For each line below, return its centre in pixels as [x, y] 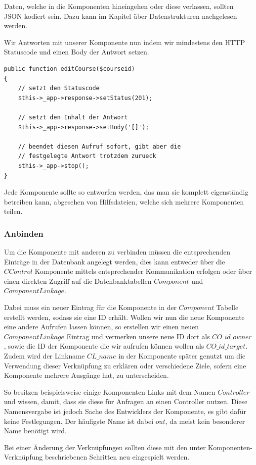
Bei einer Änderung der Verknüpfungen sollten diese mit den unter [105, 447]
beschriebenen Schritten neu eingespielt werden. [117, 457]
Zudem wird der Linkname [44, 356]
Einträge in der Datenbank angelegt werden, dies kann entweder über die [115, 261]
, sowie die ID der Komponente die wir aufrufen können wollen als [104, 346]
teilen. [13, 211]
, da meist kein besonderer [205, 421]
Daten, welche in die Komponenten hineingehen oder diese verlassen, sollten [119, 6]
